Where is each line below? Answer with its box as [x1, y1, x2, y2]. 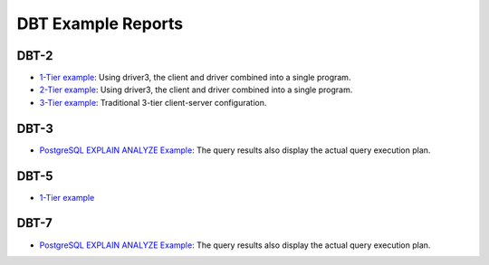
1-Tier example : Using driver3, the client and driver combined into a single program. [39, 72, 351, 83]
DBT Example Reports [16, 14, 184, 33]
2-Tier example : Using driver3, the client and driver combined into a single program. [39, 84, 353, 95]
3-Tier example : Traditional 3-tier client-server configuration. [39, 97, 267, 108]
